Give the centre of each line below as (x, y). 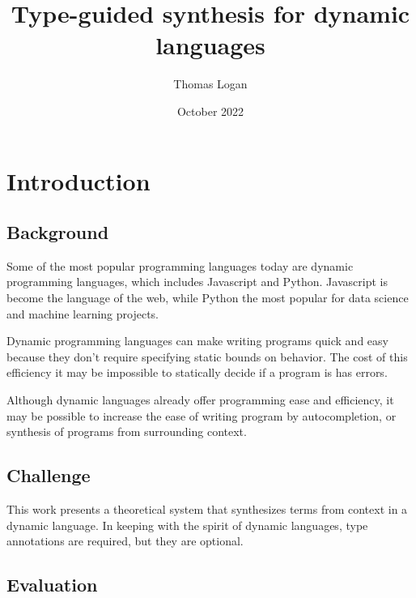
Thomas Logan (210, 84)
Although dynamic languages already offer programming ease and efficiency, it (200, 400)
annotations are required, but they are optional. (125, 541)
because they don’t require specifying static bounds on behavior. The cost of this (207, 356)
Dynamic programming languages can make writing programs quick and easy (197, 341)
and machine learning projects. (83, 313)
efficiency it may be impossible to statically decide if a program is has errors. (197, 372)
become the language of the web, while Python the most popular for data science (208, 298)
